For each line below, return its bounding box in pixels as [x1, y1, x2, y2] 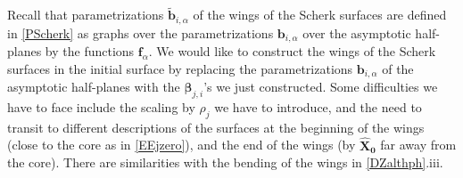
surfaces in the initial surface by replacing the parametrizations [7, 59, 353, 77]
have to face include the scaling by [7, 97, 195, 116]
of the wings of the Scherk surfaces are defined [193, 5, 447, 24]
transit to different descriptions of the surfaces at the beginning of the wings [7, 117, 425, 136]
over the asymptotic [302, 23, 411, 42]
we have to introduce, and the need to [214, 97, 422, 116]
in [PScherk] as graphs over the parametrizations [7, 23, 274, 42]
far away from [380, 135, 457, 154]
